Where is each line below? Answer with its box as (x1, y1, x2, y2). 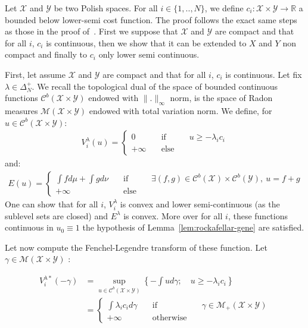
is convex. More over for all (123, 209, 223, 222)
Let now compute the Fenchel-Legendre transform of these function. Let (5, 241, 267, 253)
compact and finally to (5, 48, 88, 61)
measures (5, 104, 38, 116)
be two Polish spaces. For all (54, 2, 158, 14)
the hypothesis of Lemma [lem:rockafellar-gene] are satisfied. (82, 221, 304, 234)
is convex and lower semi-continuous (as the (120, 197, 280, 210)
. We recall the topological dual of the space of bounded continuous (32, 80, 278, 92)
